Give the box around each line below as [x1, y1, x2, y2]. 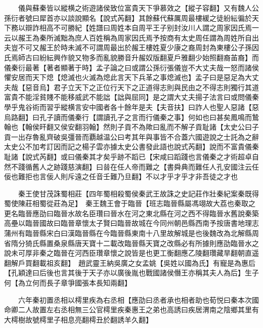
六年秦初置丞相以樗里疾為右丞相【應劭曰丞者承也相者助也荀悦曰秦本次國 [18, 294, 259, 305]
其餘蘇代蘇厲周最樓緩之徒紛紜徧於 [138, 12, 252, 23]
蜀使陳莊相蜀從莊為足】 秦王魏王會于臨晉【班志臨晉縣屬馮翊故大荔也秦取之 [4, 198, 255, 209]
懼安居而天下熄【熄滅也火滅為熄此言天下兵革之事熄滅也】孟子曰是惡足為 [4, 72, 245, 83]
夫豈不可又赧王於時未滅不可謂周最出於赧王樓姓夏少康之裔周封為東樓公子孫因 [4, 42, 259, 53]
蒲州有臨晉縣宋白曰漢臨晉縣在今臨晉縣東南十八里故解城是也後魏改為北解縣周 [4, 228, 259, 238]
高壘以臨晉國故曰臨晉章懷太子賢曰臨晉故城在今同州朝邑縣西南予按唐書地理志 [4, 218, 259, 228]
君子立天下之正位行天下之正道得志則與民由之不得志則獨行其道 [53, 81, 259, 92]
